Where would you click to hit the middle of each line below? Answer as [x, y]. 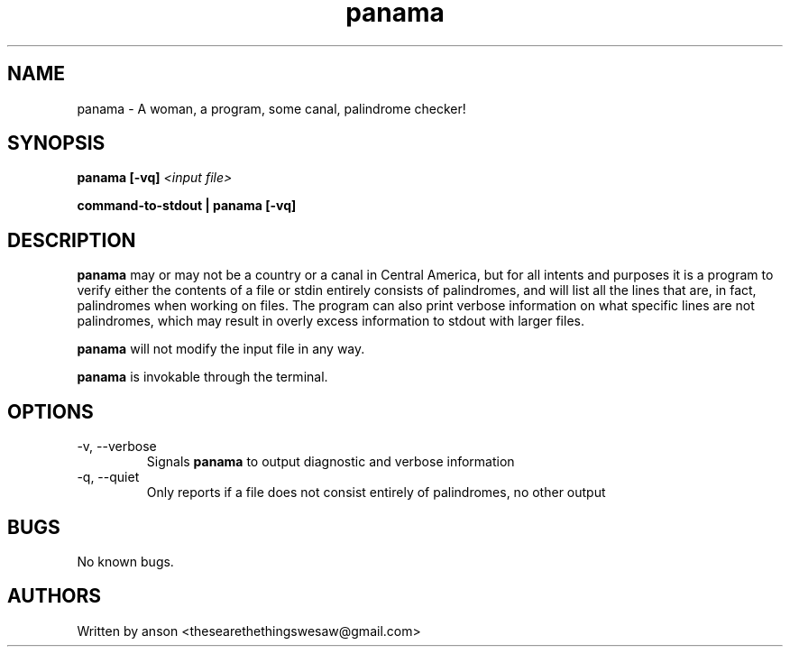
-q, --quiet [108, 477]
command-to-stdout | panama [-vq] [187, 206]
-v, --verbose [117, 447]
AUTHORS [55, 596]
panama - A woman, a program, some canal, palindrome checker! [271, 108]
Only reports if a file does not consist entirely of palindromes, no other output [376, 493]
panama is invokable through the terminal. [202, 377]
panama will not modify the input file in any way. [221, 349]
